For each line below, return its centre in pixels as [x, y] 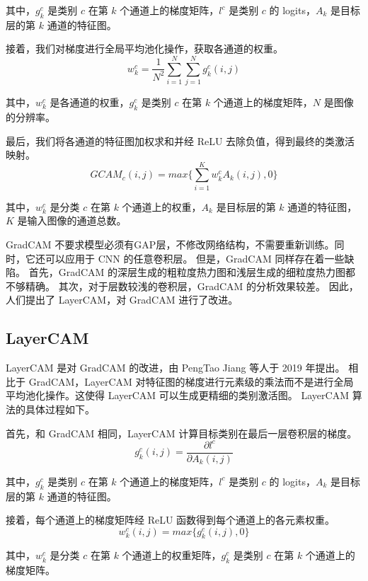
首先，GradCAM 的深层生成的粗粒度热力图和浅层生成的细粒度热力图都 [192, 272]
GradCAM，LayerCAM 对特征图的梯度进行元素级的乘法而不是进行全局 [191, 381]
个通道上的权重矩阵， [172, 555]
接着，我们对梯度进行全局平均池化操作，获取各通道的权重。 [144, 48]
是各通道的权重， [90, 102]
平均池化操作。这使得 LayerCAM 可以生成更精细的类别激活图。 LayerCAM [177, 395]
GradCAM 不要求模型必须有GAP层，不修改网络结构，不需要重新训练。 [170, 244]
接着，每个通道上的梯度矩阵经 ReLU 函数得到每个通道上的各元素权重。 [171, 520]
